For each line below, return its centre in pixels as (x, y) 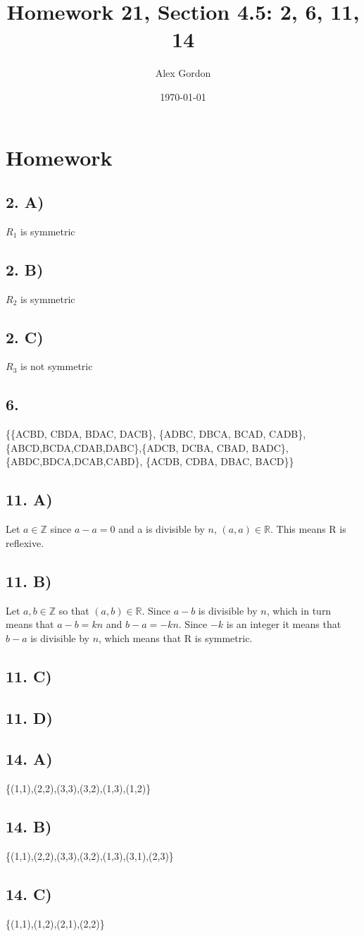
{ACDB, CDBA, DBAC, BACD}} (220, 461)
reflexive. (25, 542)
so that (74, 610)
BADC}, (270, 447)
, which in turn (299, 610)
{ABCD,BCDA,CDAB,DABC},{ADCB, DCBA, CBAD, (127, 447)
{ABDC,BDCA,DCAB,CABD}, (74, 461)
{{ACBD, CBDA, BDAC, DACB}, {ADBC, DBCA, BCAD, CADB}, (156, 434)
